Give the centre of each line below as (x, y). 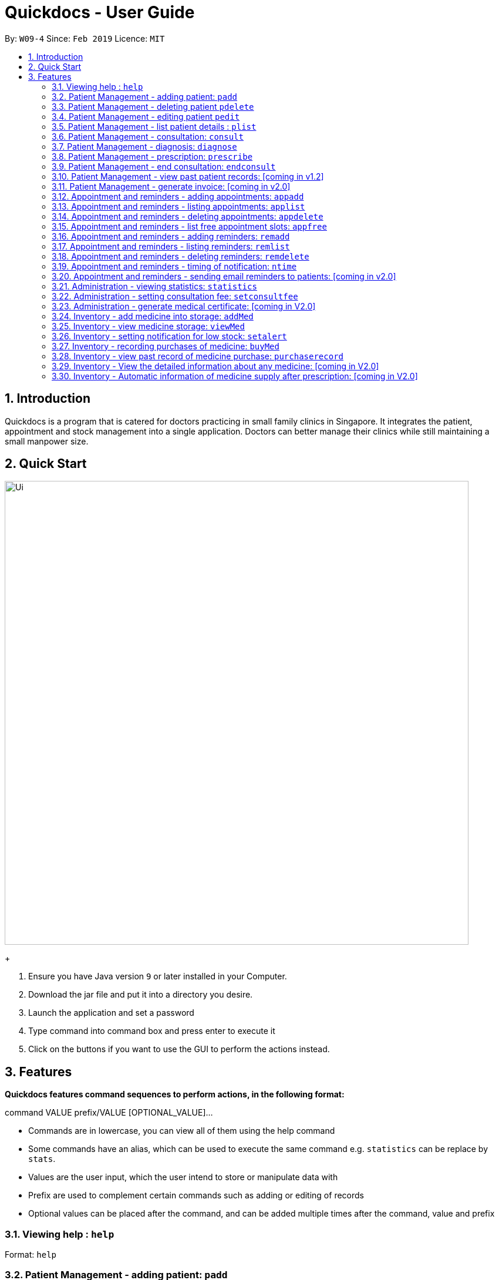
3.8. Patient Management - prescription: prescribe (152, 156)
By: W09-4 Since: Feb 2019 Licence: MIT (85, 38)
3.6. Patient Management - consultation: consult (148, 136)
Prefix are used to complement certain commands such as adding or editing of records (196, 1195)
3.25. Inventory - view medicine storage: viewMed (148, 326)
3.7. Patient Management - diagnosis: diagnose (144, 146)
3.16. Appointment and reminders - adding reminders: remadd (171, 236)
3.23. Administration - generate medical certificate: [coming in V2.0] (184, 306)
